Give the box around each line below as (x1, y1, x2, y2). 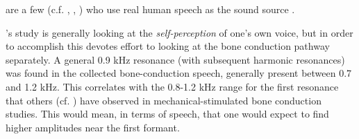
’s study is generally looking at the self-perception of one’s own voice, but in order (6, 25, 353, 39)
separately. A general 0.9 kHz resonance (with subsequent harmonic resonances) (6, 52, 345, 66)
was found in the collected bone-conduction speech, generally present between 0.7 (6, 66, 352, 80)
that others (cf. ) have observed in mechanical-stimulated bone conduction (6, 93, 322, 107)
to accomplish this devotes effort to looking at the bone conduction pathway (6, 39, 330, 53)
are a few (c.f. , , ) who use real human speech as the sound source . (6, 2, 295, 16)
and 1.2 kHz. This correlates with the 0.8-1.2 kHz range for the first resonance (6, 79, 339, 93)
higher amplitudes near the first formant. (6, 120, 180, 134)
